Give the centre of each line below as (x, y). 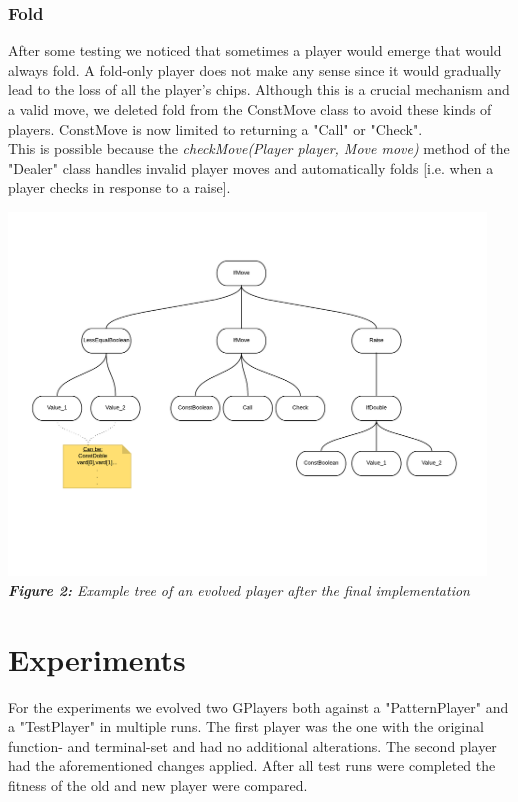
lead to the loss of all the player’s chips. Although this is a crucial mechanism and (259, 89)
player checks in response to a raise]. (119, 187)
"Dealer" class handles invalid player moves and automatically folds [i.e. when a (251, 167)
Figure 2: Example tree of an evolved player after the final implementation (239, 589)
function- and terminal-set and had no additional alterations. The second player (252, 745)
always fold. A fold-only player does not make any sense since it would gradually (255, 69)
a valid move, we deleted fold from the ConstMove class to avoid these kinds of (250, 109)
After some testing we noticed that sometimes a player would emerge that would (255, 50)
